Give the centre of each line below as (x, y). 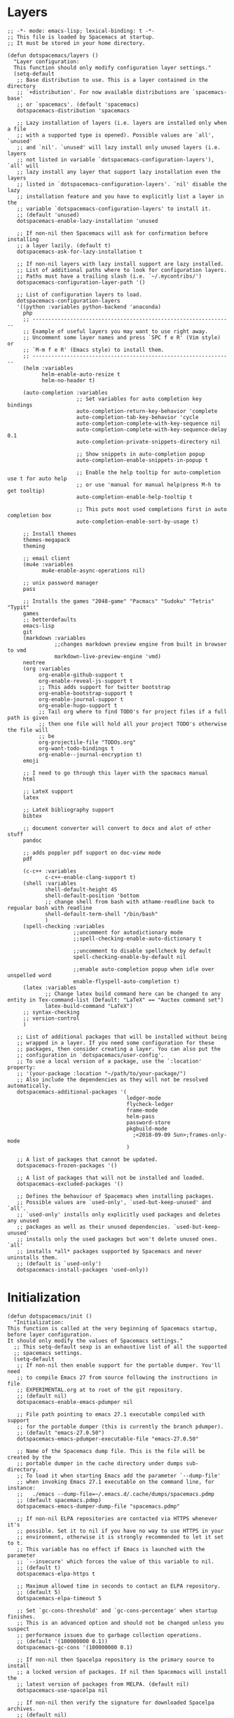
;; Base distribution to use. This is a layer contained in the (112, 80)
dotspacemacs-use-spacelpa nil (62, 1690)
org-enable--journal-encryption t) (90, 754)
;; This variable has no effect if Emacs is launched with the (111, 1549)
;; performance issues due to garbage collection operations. (109, 1635)
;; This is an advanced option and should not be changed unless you (120, 1623)
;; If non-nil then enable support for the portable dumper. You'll (118, 1365)
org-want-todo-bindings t (76, 748)
